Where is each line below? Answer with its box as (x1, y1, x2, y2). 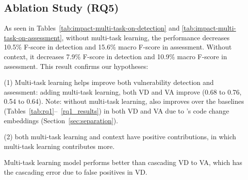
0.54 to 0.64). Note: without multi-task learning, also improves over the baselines (4, 96, 244, 106)
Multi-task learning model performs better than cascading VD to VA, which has (4, 157, 243, 167)
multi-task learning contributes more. (4, 141, 115, 151)
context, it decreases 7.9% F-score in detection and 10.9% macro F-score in (4, 51, 227, 61)
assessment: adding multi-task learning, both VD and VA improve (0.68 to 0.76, (4, 86, 242, 97)
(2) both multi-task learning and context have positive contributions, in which (4, 131, 236, 142)
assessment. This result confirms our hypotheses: (4, 61, 149, 71)
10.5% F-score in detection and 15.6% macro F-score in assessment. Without (4, 42, 232, 52)
